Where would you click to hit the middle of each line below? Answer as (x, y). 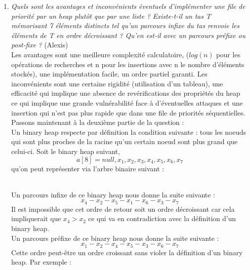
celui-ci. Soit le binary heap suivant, (65, 151)
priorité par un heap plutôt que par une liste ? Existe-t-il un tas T (111, 16)
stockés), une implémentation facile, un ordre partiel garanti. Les (109, 74)
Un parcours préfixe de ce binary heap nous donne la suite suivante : (115, 238)
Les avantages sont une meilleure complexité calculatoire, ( (100, 54)
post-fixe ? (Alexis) (40, 45)
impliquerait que (36, 218)
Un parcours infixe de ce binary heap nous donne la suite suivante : (113, 194)
